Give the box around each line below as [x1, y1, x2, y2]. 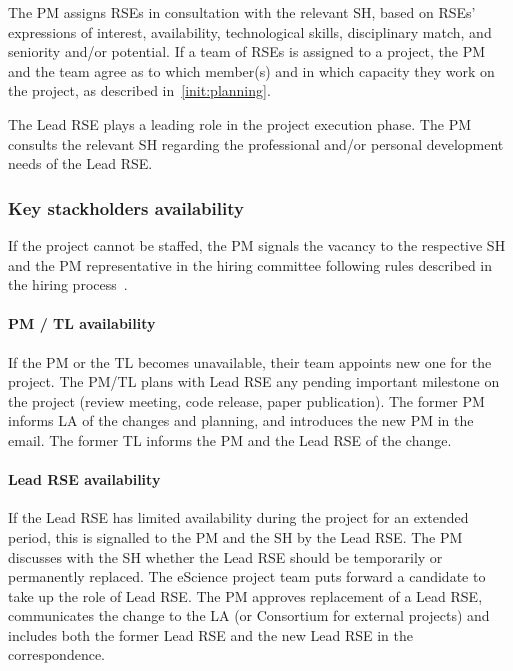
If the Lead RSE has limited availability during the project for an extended [8, 507, 469, 528]
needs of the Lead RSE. [8, 153, 153, 174]
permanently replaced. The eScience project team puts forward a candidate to [8, 566, 486, 587]
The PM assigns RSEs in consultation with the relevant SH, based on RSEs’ [8, 2, 476, 22]
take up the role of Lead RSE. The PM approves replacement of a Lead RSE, [8, 585, 483, 606]
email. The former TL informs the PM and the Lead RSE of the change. [8, 429, 452, 450]
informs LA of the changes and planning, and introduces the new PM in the [8, 410, 474, 431]
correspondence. [8, 644, 105, 665]
